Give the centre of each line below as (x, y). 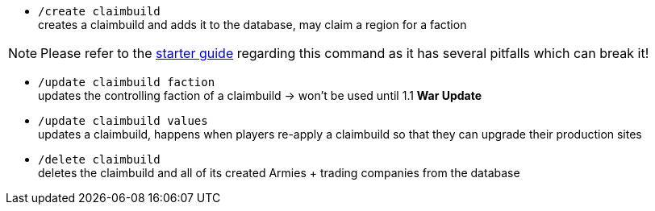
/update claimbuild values (123, 121)
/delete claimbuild (99, 159)
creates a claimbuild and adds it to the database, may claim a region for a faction (252, 25)
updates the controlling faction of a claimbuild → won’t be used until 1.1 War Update (260, 95)
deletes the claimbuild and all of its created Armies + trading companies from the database (279, 173)
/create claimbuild (99, 11)
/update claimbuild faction (127, 82)
